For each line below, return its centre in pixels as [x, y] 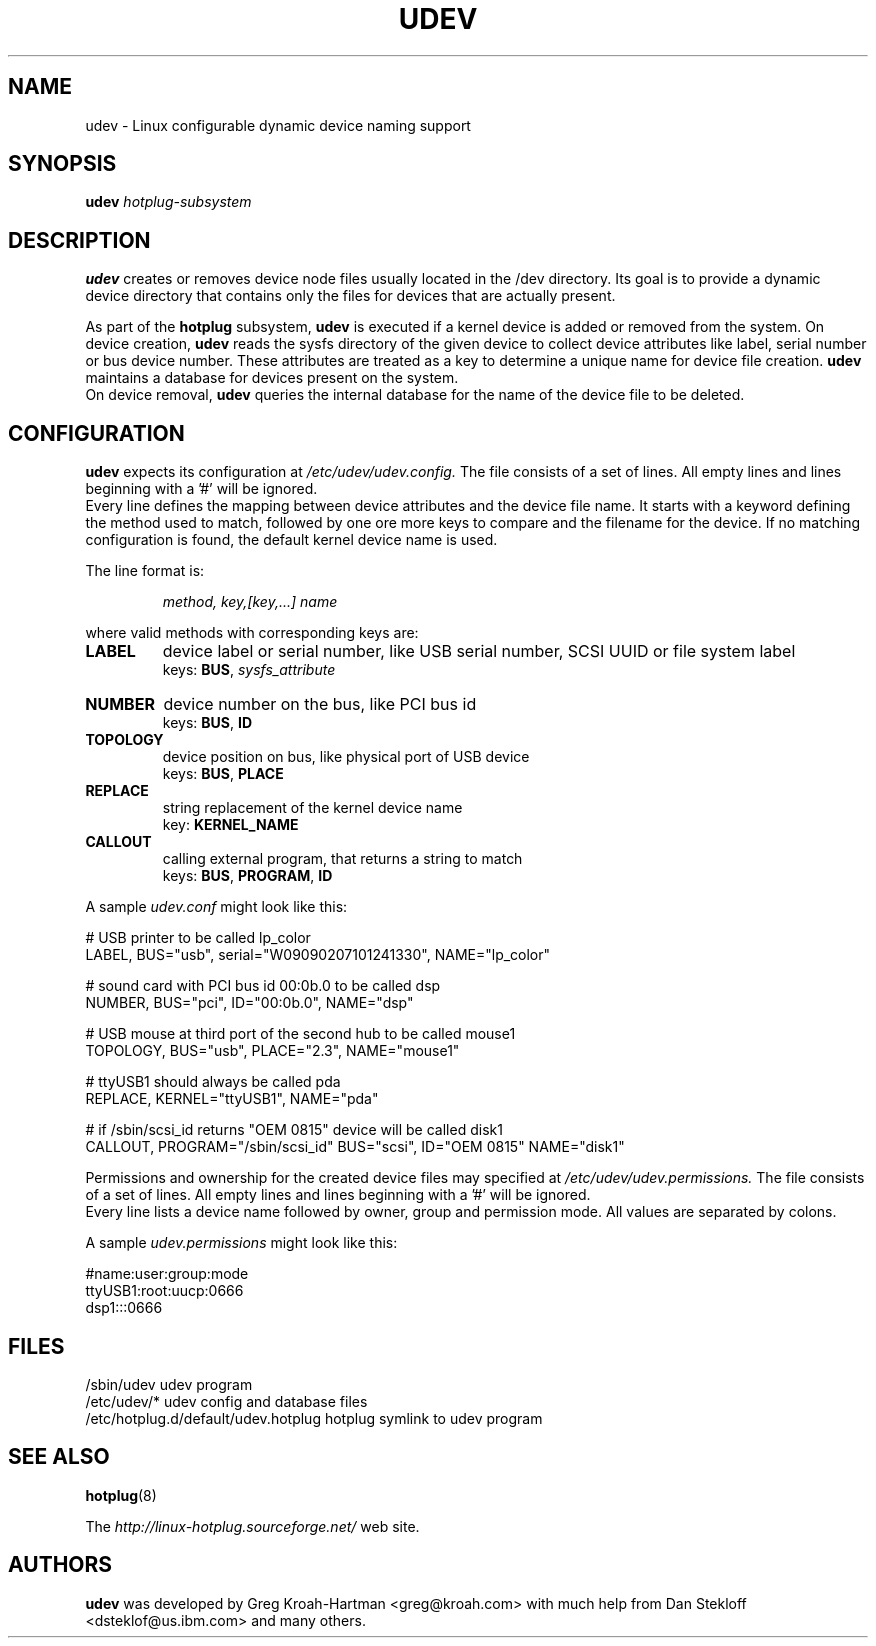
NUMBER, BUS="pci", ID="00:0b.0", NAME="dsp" [249, 1003]
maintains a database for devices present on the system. [272, 378]
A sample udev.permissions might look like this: [241, 1243]
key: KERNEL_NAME [230, 825]
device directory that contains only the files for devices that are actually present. [350, 296]
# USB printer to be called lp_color [198, 938]
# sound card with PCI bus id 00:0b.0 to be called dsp [263, 986]
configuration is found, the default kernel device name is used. [291, 540]
